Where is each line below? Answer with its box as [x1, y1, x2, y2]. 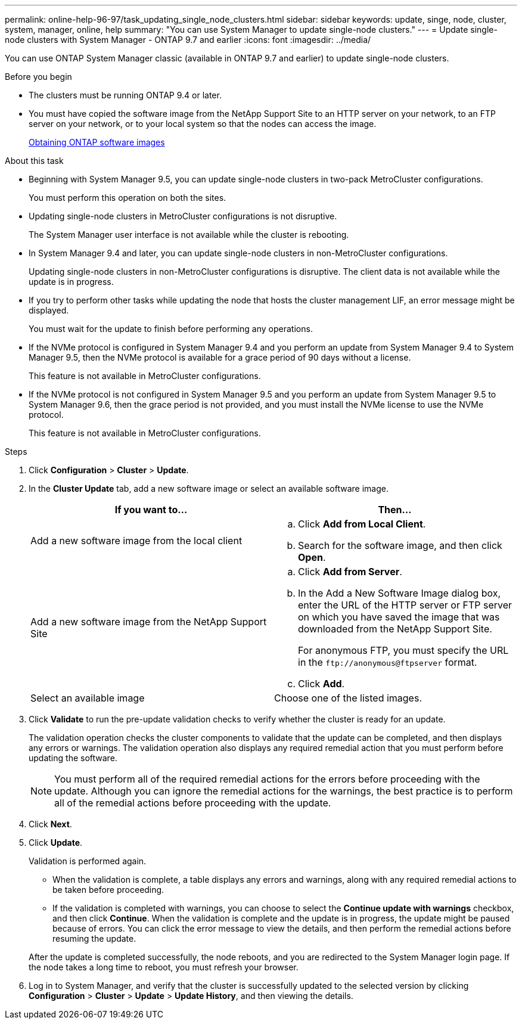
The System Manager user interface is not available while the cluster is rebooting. [29, 229, 349, 240]
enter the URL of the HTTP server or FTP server [298, 599, 512, 611]
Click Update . [29, 837, 83, 848]
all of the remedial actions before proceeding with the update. [54, 797, 331, 809]
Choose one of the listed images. [274, 692, 422, 704]
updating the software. [29, 753, 117, 763]
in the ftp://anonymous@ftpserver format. [298, 656, 477, 668]
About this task [5, 156, 64, 166]
